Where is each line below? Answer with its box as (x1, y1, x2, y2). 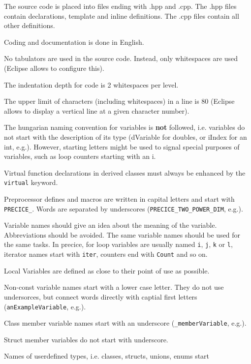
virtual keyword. (4, 177, 58, 187)
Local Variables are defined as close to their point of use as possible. (4, 265, 210, 275)
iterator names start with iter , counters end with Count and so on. (4, 249, 208, 259)
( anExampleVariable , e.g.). (4, 301, 86, 311)
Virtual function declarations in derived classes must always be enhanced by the (4, 167, 246, 178)
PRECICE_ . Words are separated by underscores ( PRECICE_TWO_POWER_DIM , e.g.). (4, 203, 243, 213)
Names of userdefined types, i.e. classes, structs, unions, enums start (4, 351, 210, 361)
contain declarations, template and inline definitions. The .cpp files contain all (4, 10, 239, 21)
